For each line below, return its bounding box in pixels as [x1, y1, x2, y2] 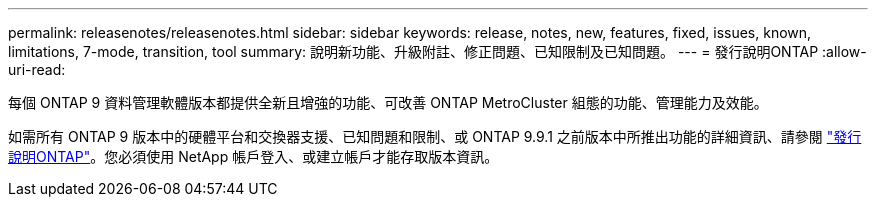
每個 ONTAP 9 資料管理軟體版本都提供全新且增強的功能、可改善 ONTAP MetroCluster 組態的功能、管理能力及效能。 [8, 94, 768, 111]
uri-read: [8, 61, 66, 78]
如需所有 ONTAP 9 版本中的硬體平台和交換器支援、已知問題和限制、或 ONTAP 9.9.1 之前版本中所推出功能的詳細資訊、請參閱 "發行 [8, 128, 862, 145]
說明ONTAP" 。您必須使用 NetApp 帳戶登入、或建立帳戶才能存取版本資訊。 [8, 148, 499, 165]
